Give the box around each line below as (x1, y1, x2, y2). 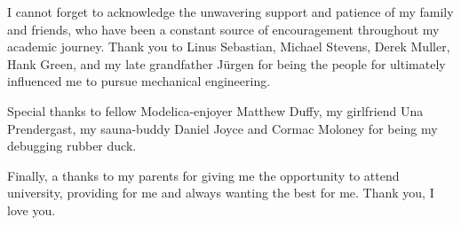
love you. (7, 200, 56, 219)
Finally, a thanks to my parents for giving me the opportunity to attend (7, 166, 400, 184)
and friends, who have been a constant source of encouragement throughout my (7, 19, 440, 38)
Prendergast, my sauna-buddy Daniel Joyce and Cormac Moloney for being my (7, 119, 438, 137)
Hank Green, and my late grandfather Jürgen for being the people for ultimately (7, 54, 446, 73)
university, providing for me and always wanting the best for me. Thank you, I (7, 183, 434, 202)
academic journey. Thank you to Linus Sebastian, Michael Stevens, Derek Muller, (7, 37, 450, 56)
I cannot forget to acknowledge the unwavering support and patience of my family (7, 3, 454, 20)
